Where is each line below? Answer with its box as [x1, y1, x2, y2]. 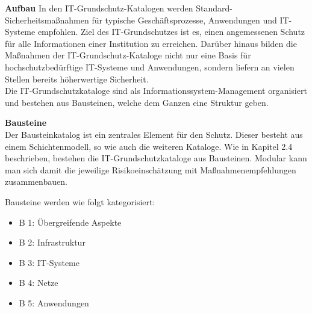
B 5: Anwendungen [19, 296, 89, 309]
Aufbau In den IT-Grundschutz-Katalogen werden [5, 2, 193, 14]
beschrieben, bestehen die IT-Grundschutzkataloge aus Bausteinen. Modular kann [5, 152, 307, 164]
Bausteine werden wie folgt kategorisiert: [5, 195, 155, 208]
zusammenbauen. [5, 175, 67, 188]
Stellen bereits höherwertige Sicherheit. [5, 72, 149, 85]
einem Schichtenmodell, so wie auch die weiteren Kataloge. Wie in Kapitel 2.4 [5, 140, 293, 152]
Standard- [196, 2, 232, 14]
